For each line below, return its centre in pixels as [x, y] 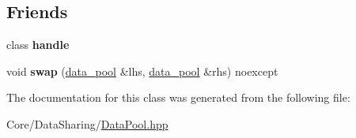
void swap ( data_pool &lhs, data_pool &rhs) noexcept [142, 71]
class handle [38, 45]
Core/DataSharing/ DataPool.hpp [87, 123]
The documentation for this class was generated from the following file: [178, 97]
